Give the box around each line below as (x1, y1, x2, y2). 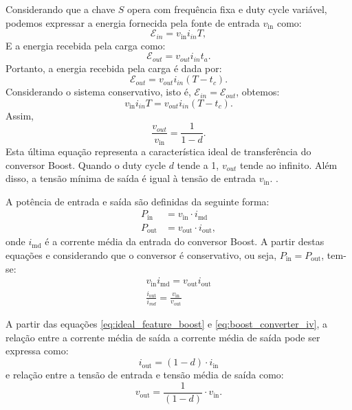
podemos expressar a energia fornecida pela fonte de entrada (5, 15, 260, 30)
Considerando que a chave (5, 2, 115, 16)
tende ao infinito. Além (240, 157, 338, 172)
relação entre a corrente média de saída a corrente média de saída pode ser (5, 330, 320, 344)
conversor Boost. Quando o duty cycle (5, 157, 166, 172)
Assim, (5, 108, 34, 122)
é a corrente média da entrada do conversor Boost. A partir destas (45, 234, 324, 249)
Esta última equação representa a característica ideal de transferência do (5, 144, 311, 158)
